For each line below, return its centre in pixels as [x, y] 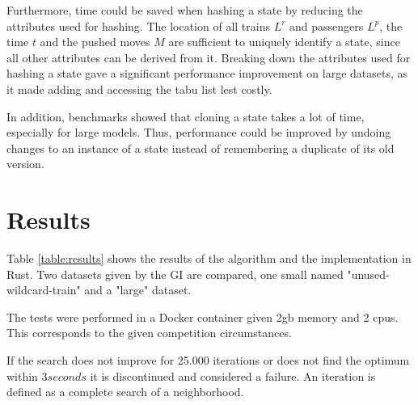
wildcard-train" [44, 290]
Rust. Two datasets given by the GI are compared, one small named [175, 274]
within [22, 375]
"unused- [368, 274]
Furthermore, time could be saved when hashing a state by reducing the [185, 10]
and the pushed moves [95, 42]
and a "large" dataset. [138, 290]
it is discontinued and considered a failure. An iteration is [233, 375]
